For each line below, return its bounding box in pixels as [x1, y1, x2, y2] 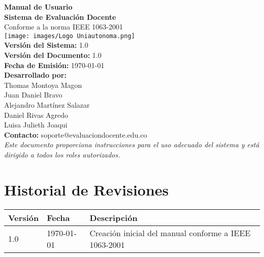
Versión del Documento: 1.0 [4, 50, 102, 60]
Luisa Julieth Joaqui [4, 119, 68, 130]
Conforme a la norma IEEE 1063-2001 [4, 21, 123, 32]
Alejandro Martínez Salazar [4, 100, 90, 110]
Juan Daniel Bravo [4, 89, 62, 100]
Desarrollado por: [4, 70, 67, 80]
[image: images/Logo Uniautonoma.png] [4, 32, 135, 40]
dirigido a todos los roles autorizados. [4, 149, 120, 159]
